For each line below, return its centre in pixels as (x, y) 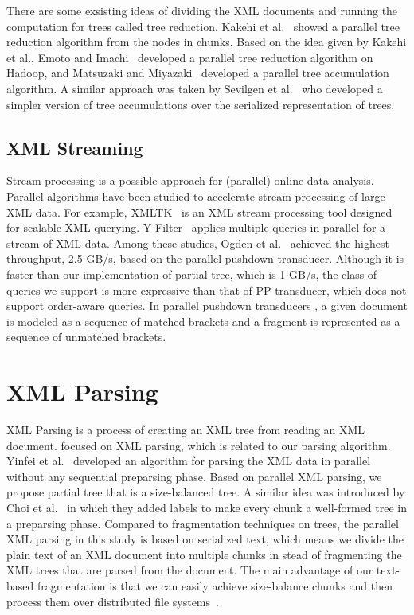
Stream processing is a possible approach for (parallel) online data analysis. (190, 180)
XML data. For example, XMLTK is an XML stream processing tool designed (199, 212)
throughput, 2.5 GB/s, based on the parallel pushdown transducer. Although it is (205, 259)
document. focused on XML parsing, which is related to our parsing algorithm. (199, 445)
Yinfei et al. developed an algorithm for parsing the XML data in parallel (189, 461)
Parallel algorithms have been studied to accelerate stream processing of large (196, 196)
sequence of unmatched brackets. (86, 337)
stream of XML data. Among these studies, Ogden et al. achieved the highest (198, 243)
